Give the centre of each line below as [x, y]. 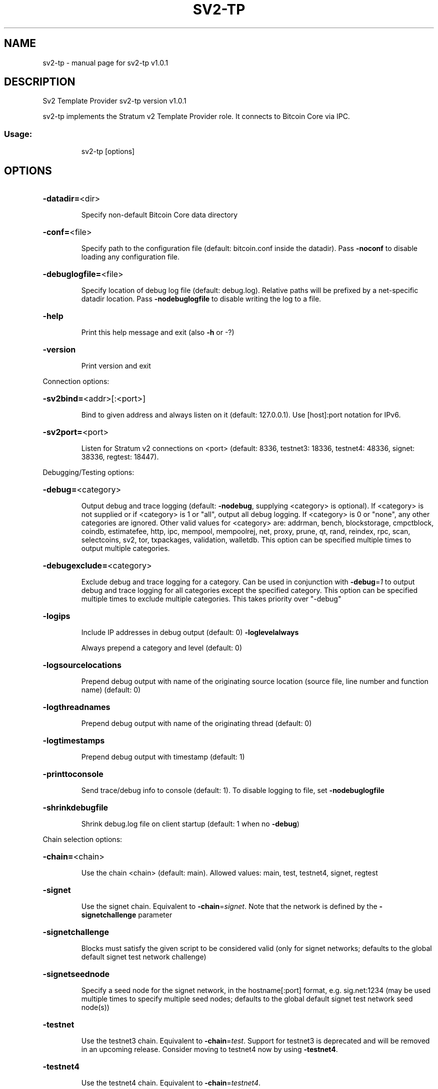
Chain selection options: [82, 839]
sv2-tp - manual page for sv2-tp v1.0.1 [105, 62]
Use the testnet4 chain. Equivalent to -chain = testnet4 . [171, 1083]
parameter [155, 915]
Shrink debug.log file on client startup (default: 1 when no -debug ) [190, 824]
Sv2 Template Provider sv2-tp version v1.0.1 [114, 101]
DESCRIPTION [40, 82]
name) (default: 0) [111, 690]
